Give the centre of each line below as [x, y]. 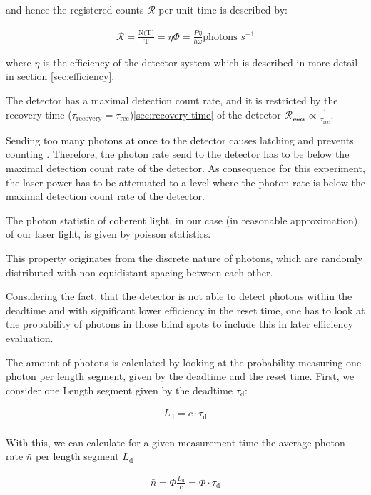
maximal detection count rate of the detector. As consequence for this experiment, [185, 167]
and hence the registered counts [75, 9]
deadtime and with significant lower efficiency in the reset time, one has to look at [185, 310]
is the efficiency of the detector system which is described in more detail [200, 62]
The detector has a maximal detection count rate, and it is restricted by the [172, 100]
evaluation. [30, 337]
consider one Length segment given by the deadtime [120, 390]
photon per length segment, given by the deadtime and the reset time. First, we [180, 376]
